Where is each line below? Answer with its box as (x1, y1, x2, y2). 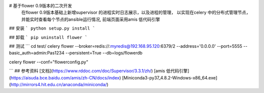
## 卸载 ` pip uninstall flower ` (9, 34, 88, 40)
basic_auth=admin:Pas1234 (9, 50, 65, 56)
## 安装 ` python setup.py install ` (9, 25, 95, 31)
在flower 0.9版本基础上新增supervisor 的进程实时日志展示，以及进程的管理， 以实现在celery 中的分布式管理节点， (21, 10, 251, 16)
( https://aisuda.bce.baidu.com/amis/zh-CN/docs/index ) (9, 74, 121, 80)
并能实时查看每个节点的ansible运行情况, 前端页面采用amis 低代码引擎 (21, 16, 160, 22)
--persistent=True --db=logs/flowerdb (65, 50, 143, 56)
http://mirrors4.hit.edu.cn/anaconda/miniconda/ (10, 81, 107, 87)
